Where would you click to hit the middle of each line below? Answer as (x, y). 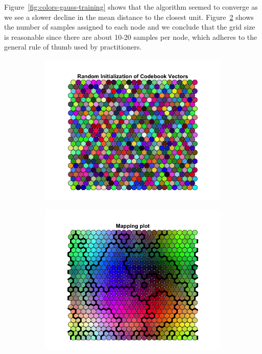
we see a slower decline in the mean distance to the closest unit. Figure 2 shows (129, 17)
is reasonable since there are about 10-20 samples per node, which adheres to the (131, 37)
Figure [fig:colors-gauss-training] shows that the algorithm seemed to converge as (131, 7)
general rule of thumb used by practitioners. (73, 47)
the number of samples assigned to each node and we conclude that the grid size (130, 27)
